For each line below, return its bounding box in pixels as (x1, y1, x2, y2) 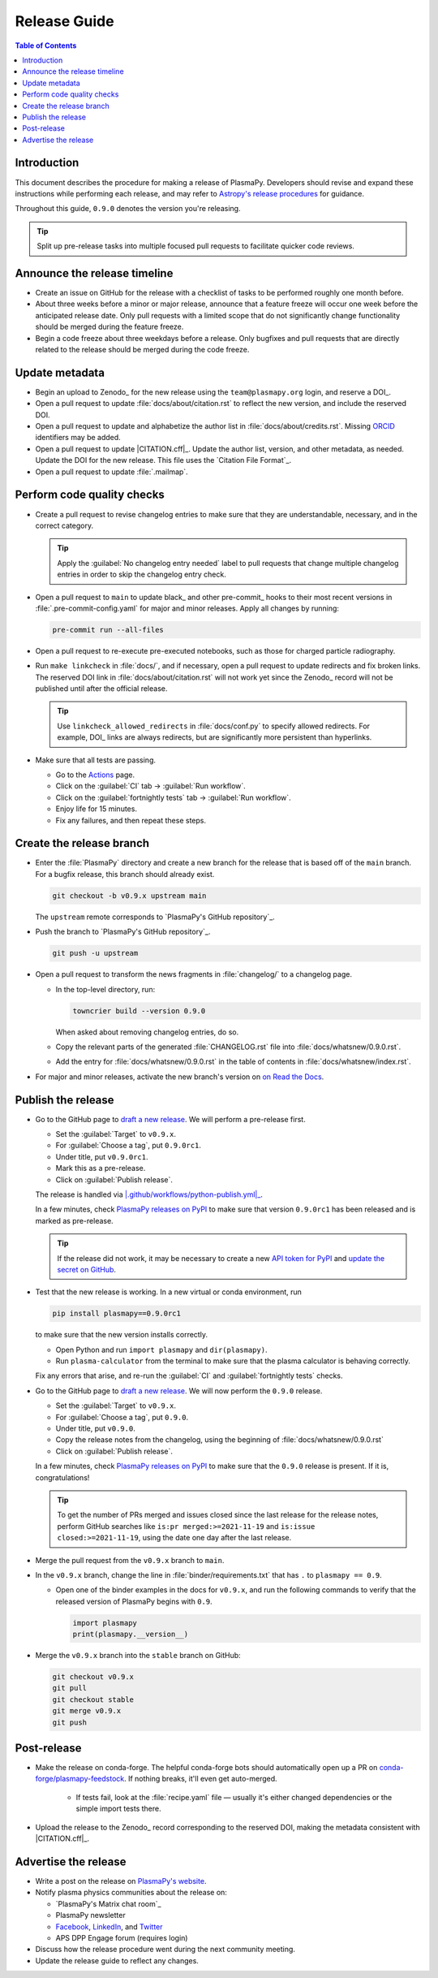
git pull (52, 1683, 88, 1693)
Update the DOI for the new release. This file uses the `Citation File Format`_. (35, 456, 292, 465)
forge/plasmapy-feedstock (35, 1774, 125, 1784)
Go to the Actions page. (55, 770, 135, 780)
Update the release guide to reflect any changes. (35, 1955, 199, 1965)
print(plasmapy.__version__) (72, 1630, 189, 1639)
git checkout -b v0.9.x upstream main (52, 891, 207, 900)
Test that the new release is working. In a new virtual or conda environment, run (35, 1287, 302, 1297)
